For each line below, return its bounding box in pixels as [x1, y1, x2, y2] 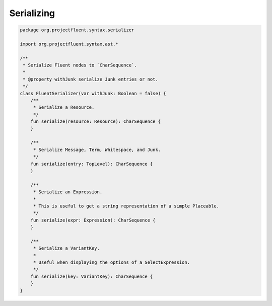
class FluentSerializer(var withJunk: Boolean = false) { [20, 91, 166, 96]
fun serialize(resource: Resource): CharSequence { [30, 119, 161, 124]
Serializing [9, 8, 55, 19]
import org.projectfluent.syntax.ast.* [20, 41, 118, 47]
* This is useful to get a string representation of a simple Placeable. [33, 203, 219, 209]
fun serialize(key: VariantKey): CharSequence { [30, 273, 153, 279]
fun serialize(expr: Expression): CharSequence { [30, 217, 156, 223]
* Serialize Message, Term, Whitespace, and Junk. [33, 146, 161, 152]
